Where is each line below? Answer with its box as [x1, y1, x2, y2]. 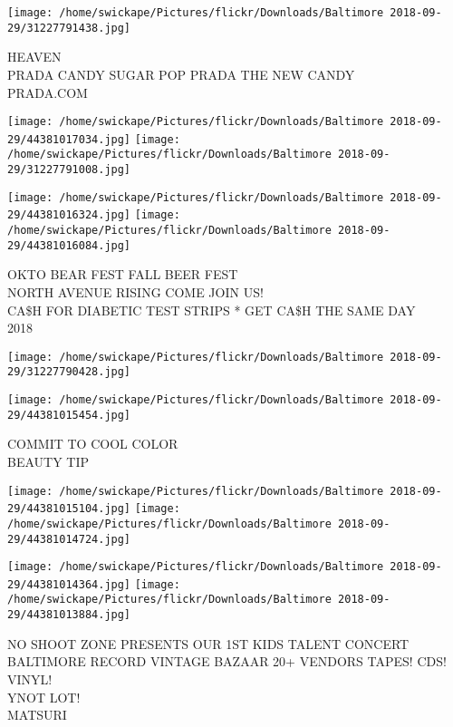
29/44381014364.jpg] [7, 577, 131, 591]
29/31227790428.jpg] [7, 365, 131, 379]
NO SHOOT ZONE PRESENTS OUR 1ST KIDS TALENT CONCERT [7, 634, 410, 653]
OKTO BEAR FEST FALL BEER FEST [7, 265, 238, 284]
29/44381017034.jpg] [7, 132, 131, 146]
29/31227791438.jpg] [7, 21, 131, 34]
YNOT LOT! [7, 687, 81, 706]
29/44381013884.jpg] [7, 608, 131, 622]
